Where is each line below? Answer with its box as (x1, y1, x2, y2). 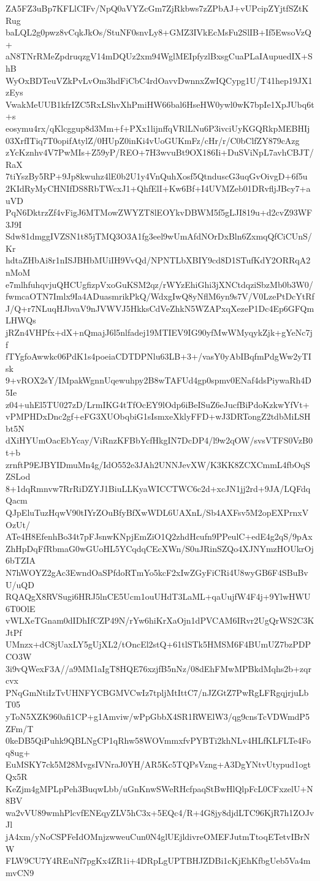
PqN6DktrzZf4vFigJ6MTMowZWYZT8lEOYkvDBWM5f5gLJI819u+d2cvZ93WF (6, 206, 313, 219)
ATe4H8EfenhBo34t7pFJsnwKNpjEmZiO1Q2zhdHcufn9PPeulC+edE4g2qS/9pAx (6, 530, 313, 543)
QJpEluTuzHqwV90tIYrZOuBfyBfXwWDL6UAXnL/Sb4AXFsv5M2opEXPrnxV (6, 505, 309, 518)
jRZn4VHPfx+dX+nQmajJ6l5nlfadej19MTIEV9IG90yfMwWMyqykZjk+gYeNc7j (6, 326, 313, 339)
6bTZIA (6, 554, 36, 567)
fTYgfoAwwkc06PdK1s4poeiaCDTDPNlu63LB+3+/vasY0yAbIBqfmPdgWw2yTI (6, 350, 311, 363)
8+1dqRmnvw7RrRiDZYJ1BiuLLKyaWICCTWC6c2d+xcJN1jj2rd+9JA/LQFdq (6, 482, 311, 494)
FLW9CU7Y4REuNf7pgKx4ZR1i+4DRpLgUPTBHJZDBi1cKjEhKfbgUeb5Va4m (6, 854, 311, 867)
